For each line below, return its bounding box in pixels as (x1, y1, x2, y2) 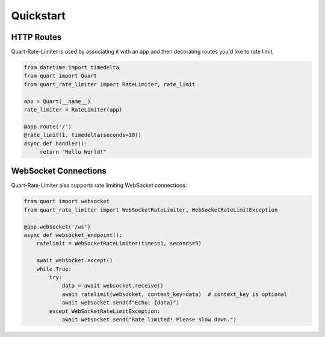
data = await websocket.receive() (61, 282, 164, 289)
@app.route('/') (23, 123, 72, 130)
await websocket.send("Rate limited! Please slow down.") (61, 316, 237, 323)
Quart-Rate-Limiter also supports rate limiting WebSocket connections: (11, 181, 187, 189)
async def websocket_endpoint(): (23, 232, 123, 238)
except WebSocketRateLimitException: (49, 307, 161, 315)
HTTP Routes (11, 32, 62, 42)
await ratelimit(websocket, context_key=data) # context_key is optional (61, 291, 288, 298)
